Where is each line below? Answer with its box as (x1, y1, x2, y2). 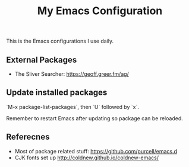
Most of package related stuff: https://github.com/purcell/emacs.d (14, 147, 177, 155)
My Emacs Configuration (37, 4, 163, 18)
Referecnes (6, 132, 50, 142)
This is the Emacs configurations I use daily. (6, 37, 114, 45)
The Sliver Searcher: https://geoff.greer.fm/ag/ (14, 70, 129, 78)
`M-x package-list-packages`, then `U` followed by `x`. (6, 103, 140, 110)
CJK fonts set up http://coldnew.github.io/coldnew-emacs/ (14, 154, 159, 161)
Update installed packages (6, 88, 108, 98)
